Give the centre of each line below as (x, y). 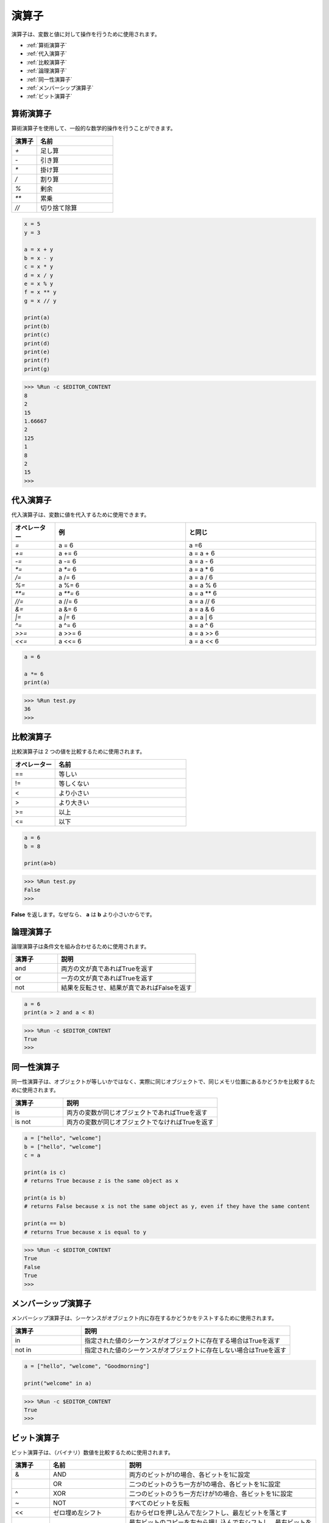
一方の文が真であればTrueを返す (107, 978)
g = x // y (40, 301)
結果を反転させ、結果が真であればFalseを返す (126, 988)
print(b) (37, 326)
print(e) (37, 352)
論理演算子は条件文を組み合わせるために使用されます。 (80, 946)
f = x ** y (40, 292)
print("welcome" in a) (58, 1383)
